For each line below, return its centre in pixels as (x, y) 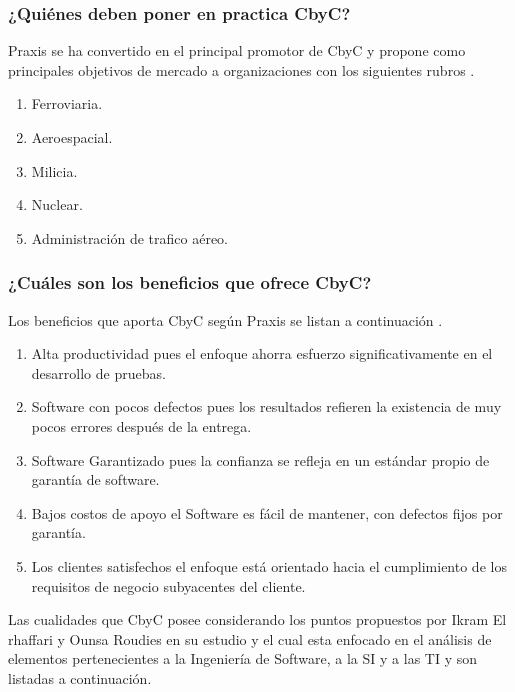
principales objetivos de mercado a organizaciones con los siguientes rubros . (241, 69)
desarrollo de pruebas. (98, 372)
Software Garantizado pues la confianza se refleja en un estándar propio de (260, 459)
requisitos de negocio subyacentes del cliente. (168, 585)
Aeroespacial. (72, 137)
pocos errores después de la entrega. (141, 425)
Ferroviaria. (67, 103)
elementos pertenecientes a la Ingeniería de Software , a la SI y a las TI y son (243, 658)
